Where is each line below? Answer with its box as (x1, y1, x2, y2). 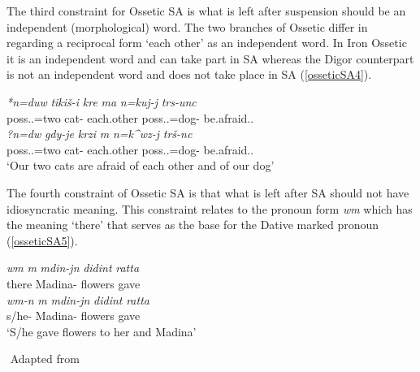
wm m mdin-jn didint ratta (6, 259, 140, 276)
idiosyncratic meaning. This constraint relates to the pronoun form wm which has (6, 200, 413, 217)
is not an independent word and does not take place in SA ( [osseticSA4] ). (6, 66, 372, 83)
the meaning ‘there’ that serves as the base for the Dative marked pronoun (6, 216, 379, 233)
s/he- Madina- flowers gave (6, 307, 141, 324)
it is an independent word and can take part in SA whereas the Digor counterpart (6, 50, 414, 67)
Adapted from (10, 350, 80, 367)
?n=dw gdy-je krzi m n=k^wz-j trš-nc (6, 125, 193, 142)
